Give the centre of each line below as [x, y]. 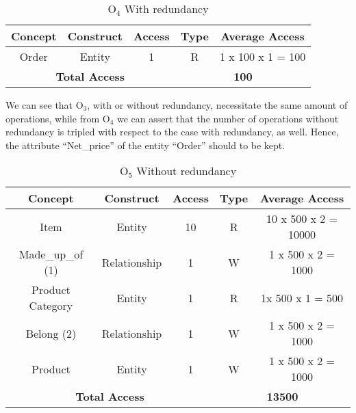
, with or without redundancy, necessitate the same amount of [217, 105]
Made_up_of [51, 254]
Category [51, 306]
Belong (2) [51, 333]
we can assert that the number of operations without [228, 118]
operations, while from [53, 118]
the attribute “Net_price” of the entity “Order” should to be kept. [145, 145]
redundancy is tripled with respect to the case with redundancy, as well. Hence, [172, 132]
